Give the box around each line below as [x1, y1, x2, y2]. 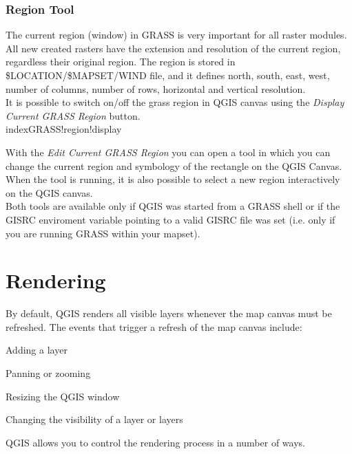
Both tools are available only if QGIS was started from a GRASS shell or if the [6, 199, 340, 213]
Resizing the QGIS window [6, 389, 120, 403]
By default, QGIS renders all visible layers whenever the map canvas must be [6, 306, 332, 321]
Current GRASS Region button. [6, 108, 141, 122]
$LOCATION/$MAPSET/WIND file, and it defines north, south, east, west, [6, 68, 330, 82]
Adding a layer [6, 343, 68, 357]
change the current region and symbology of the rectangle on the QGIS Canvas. [6, 158, 342, 173]
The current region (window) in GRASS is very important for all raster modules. [6, 28, 347, 42]
